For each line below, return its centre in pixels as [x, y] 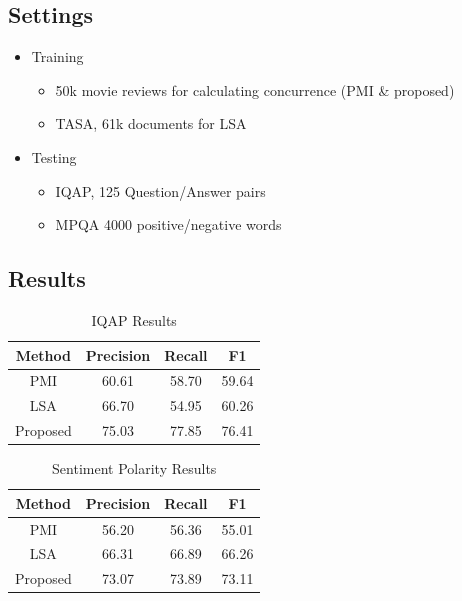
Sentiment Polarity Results [134, 468]
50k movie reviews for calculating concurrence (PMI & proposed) [255, 89]
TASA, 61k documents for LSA [151, 123]
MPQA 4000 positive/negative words [168, 224]
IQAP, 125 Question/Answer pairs [160, 190]
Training [57, 56]
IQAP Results [134, 319]
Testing [54, 156]
